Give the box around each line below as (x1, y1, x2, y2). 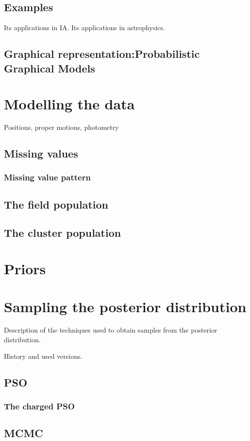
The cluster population (4, 225, 121, 240)
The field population (4, 196, 108, 212)
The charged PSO (4, 400, 75, 412)
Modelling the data (4, 94, 135, 114)
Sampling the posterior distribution (4, 297, 247, 317)
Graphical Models (4, 60, 95, 75)
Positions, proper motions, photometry (4, 122, 119, 132)
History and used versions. (4, 351, 83, 361)
